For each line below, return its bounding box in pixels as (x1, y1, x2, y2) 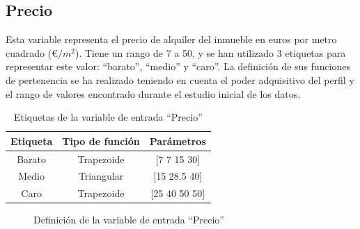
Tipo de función (62, 133, 140, 148)
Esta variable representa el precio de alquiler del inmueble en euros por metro (6, 32, 337, 46)
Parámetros (149, 133, 206, 148)
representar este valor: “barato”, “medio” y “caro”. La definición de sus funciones (6, 59, 351, 74)
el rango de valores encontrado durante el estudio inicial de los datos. (6, 86, 301, 101)
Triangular (78, 169, 124, 183)
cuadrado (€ (6, 45, 58, 60)
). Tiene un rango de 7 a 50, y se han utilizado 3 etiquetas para (75, 45, 346, 60)
